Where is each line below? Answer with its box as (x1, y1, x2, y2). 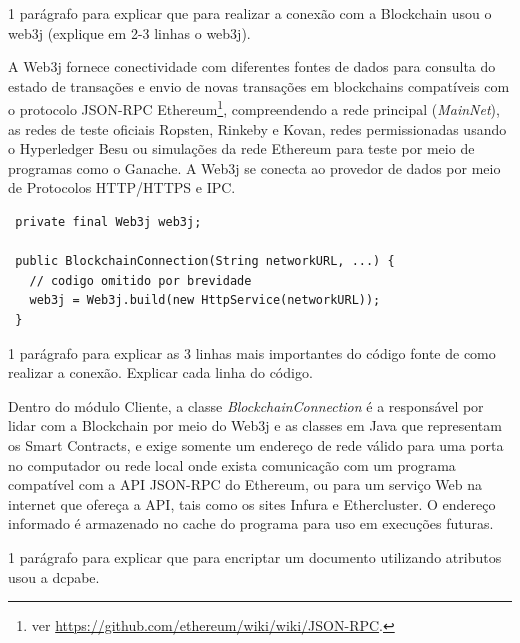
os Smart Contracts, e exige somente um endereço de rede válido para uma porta (8, 434, 504, 455)
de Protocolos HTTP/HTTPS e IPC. (8, 177, 236, 198)
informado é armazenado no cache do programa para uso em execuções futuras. (8, 513, 494, 534)
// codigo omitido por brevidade (29, 273, 252, 288)
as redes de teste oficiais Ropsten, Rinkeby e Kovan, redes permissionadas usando (8, 118, 507, 139)
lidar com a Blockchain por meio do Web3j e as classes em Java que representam (8, 415, 502, 436)
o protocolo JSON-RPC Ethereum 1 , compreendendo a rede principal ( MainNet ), (8, 96, 500, 120)
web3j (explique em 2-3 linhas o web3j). (8, 22, 251, 43)
